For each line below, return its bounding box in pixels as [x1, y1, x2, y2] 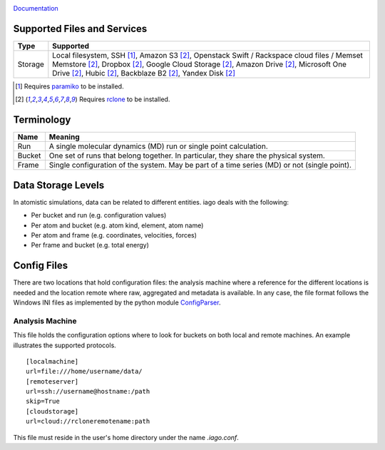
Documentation [13, 4, 58, 12]
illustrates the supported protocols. [13, 341, 117, 349]
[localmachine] [26, 357, 79, 365]
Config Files [13, 260, 68, 272]
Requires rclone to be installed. [78, 95, 170, 103]
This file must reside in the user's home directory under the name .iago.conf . [13, 433, 239, 441]
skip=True [26, 397, 60, 406]
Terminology [13, 114, 71, 126]
